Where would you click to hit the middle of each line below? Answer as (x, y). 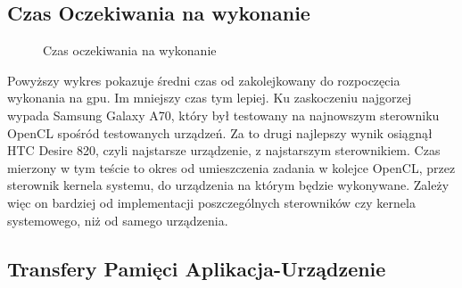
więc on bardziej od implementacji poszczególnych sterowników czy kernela (211, 202)
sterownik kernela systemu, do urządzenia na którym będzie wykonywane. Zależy (228, 185)
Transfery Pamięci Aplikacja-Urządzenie (197, 268)
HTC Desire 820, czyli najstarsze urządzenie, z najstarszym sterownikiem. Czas (224, 150)
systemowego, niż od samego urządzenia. (118, 220)
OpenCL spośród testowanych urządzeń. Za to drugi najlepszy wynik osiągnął (220, 132)
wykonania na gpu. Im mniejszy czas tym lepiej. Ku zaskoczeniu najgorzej (210, 98)
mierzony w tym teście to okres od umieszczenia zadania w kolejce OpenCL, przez (231, 167)
